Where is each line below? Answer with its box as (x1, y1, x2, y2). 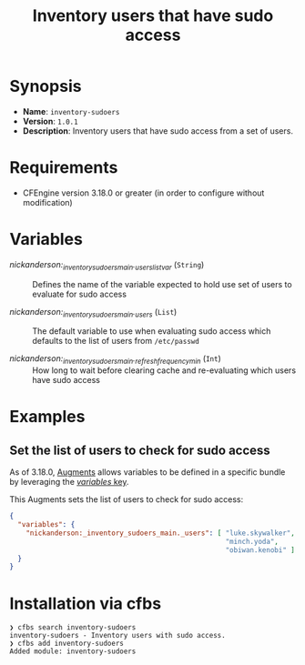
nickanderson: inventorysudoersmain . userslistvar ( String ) (9, 258, 205, 272)
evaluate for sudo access (32, 288, 127, 299)
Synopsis (9, 76, 82, 96)
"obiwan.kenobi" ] (225, 545, 296, 555)
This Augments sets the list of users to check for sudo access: (9, 494, 244, 505)
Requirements (9, 157, 118, 178)
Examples (9, 407, 86, 428)
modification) (22, 196, 73, 207)
